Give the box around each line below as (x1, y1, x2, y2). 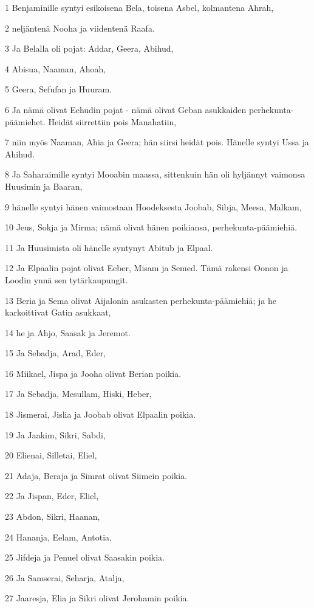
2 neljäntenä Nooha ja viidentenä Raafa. (5, 21, 155, 34)
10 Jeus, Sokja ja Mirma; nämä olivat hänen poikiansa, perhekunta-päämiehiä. (5, 221, 298, 233)
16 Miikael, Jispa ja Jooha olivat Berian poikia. (5, 367, 182, 379)
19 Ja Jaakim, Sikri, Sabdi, (5, 428, 106, 441)
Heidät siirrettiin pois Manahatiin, (48, 115, 177, 128)
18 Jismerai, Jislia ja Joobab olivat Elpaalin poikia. (5, 408, 196, 421)
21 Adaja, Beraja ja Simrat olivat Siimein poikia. (5, 469, 188, 482)
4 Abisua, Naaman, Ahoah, (5, 62, 106, 75)
